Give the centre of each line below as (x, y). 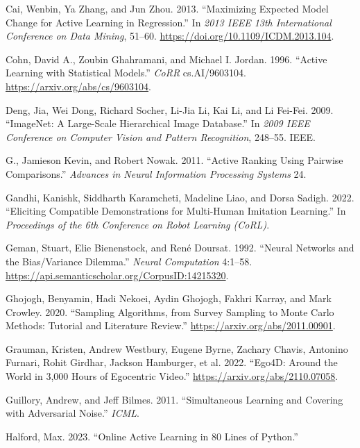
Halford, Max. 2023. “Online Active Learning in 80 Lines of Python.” (152, 436)
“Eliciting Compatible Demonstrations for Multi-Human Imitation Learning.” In (176, 211)
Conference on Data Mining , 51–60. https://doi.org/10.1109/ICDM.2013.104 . (170, 36)
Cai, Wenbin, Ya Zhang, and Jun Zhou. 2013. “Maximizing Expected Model (167, 8)
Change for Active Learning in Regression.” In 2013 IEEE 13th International (169, 22)
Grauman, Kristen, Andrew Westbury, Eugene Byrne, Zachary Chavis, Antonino (177, 348)
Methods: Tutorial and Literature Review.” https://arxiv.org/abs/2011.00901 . (171, 325)
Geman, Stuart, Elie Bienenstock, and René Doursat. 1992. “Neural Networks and (180, 248)
